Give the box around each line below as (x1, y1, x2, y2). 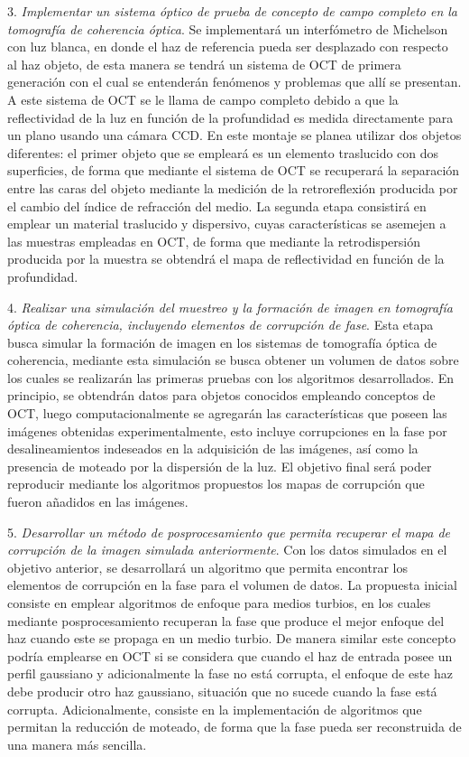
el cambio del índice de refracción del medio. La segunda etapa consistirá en (7, 196, 427, 215)
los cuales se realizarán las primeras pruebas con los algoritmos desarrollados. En (7, 368, 455, 387)
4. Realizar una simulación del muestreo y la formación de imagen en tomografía (7, 297, 453, 316)
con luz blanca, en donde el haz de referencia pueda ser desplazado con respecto (7, 37, 448, 56)
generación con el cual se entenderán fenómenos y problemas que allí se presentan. (7, 72, 462, 91)
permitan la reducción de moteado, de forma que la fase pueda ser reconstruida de (7, 717, 462, 736)
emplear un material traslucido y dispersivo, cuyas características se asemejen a (7, 214, 446, 233)
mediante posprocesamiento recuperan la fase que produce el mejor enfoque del (7, 611, 445, 630)
